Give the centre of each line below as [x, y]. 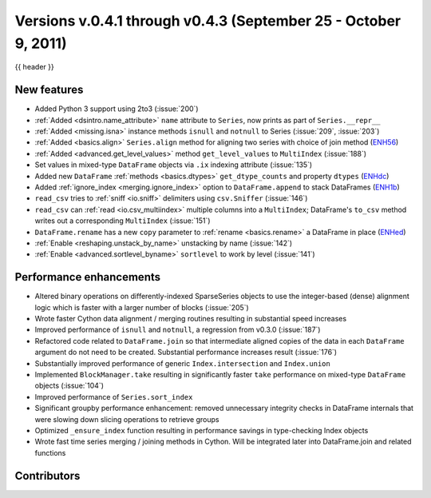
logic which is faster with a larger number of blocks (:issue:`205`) [142, 307]
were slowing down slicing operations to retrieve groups [127, 419]
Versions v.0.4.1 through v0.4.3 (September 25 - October [208, 21]
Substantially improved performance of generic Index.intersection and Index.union [182, 363]
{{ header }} [35, 67]
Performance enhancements [88, 277]
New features [49, 90]
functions [50, 452]
